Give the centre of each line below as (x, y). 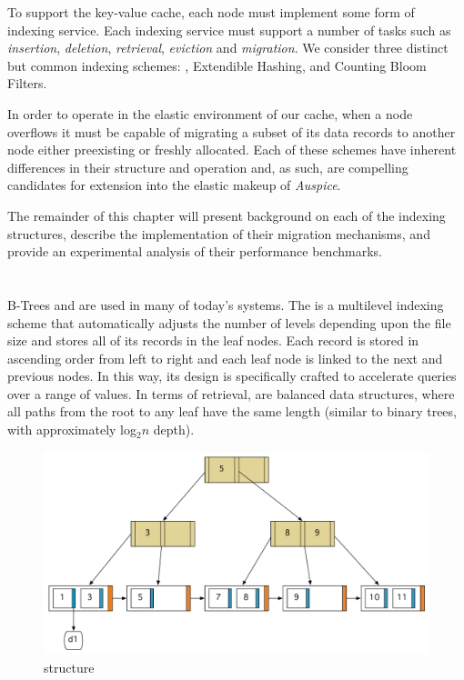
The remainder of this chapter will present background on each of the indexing (227, 215)
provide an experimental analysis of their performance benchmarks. (195, 251)
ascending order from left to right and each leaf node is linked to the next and (225, 358)
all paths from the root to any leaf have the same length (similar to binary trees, (232, 411)
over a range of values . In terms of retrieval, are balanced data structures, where (231, 393)
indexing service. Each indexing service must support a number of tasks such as (229, 30)
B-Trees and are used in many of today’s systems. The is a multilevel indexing (226, 304)
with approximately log (72, 430)
